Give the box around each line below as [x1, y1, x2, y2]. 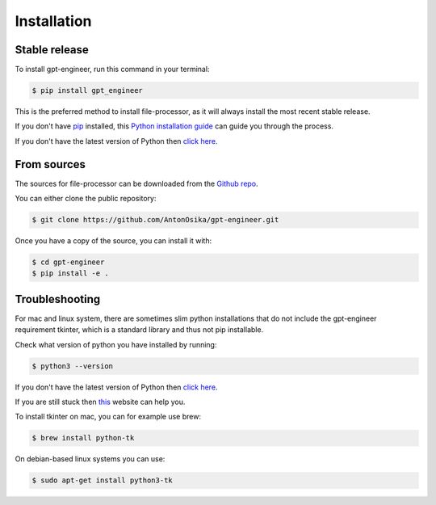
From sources [15, 158, 86, 171]
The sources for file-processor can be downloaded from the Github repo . [15, 179, 258, 188]
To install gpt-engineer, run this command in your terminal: [15, 65, 210, 74]
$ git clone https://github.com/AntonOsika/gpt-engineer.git [31, 215, 279, 225]
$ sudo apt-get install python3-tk [31, 476, 173, 485]
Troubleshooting [15, 292, 101, 306]
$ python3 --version [31, 361, 113, 371]
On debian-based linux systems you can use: [15, 454, 166, 464]
